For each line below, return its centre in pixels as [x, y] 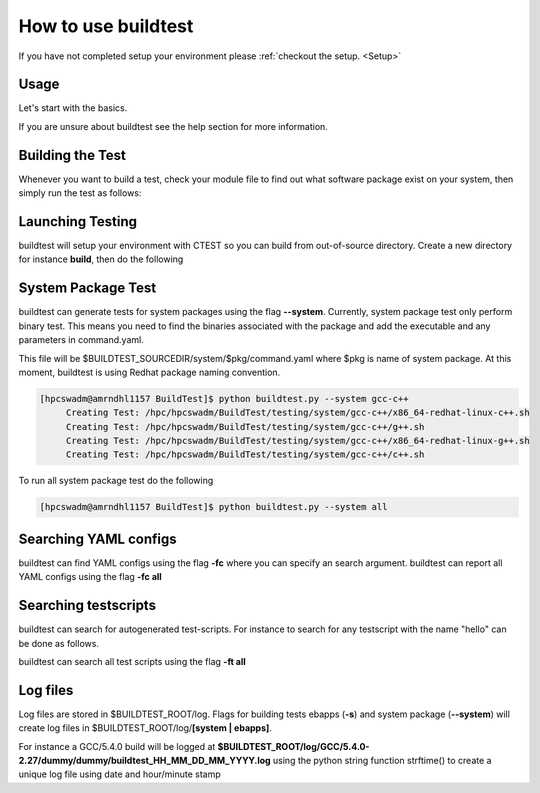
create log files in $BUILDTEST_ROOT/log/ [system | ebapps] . [145, 728]
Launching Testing [78, 221]
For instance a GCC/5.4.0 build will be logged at [117, 746]
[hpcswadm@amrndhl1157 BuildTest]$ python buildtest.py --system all [213, 507]
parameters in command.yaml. [81, 340]
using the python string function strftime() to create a [382, 761]
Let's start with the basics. [73, 108]
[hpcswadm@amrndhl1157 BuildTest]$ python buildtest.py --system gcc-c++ [224, 398]
